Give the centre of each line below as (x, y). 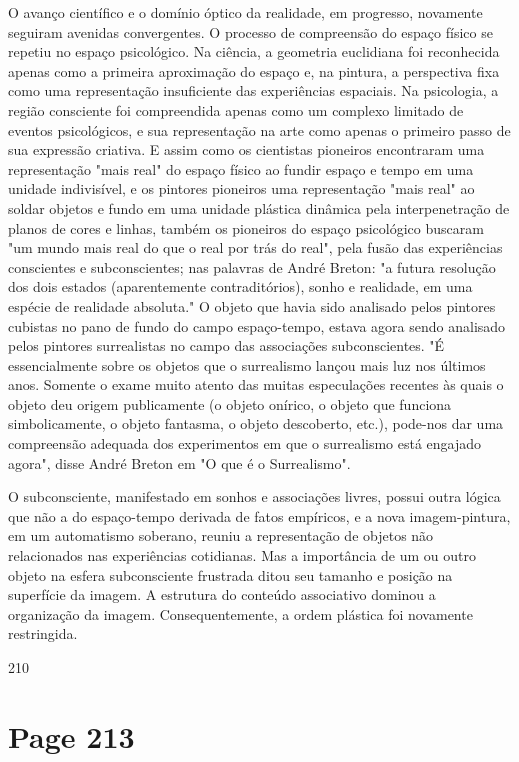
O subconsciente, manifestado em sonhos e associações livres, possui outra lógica (254, 496)
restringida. (43, 633)
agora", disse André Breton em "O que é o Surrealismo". (179, 462)
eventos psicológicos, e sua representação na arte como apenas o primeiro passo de (259, 129)
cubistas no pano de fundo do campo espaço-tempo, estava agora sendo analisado (257, 325)
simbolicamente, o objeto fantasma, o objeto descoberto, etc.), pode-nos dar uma (256, 423)
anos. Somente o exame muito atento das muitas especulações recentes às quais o (256, 384)
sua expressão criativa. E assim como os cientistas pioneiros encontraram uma (246, 149)
